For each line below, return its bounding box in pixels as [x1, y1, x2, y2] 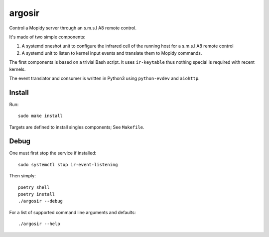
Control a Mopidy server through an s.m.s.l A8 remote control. [9, 25, 137, 31]
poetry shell [18, 184, 50, 190]
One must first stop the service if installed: [9, 150, 97, 156]
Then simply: [9, 173, 36, 179]
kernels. [9, 66, 26, 72]
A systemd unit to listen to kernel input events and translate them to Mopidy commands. [21, 50, 202, 56]
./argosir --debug [18, 198, 63, 204]
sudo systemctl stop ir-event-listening [18, 162, 118, 167]
